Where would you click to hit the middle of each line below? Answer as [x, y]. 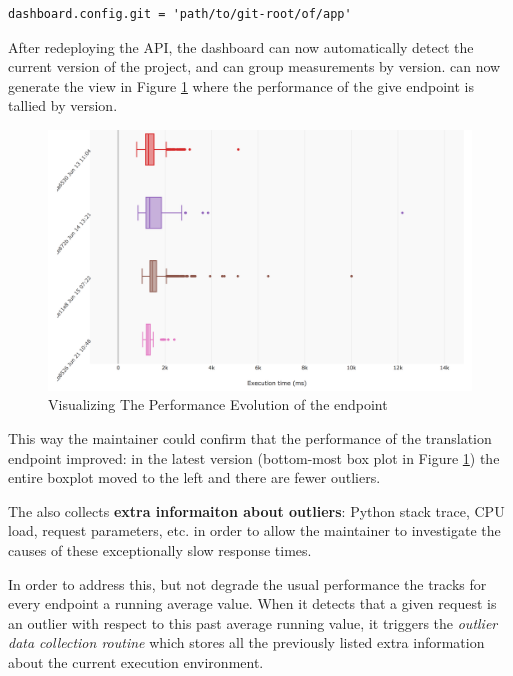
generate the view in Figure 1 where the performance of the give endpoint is [241, 85]
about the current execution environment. [136, 661]
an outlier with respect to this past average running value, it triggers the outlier [253, 622]
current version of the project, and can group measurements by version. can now [254, 66]
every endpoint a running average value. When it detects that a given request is [252, 603]
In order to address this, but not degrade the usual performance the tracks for [247, 583]
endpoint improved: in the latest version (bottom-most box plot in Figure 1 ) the [254, 457]
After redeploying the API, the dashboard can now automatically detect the [241, 46]
